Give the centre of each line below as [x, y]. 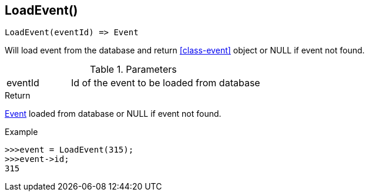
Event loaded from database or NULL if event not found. [113, 114]
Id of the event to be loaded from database [165, 83]
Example [21, 132]
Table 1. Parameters [133, 70]
